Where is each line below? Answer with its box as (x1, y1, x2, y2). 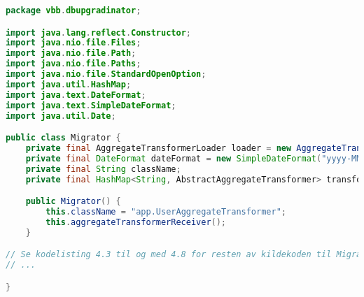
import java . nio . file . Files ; (6, 38, 141, 48)
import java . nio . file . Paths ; (6, 59, 141, 69)
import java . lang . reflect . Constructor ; (6, 27, 191, 38)
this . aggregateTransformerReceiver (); (45, 217, 227, 227)
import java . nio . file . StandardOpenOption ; (6, 69, 206, 80)
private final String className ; (25, 164, 181, 174)
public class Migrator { (6, 133, 121, 143)
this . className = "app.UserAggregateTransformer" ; (45, 206, 286, 217)
